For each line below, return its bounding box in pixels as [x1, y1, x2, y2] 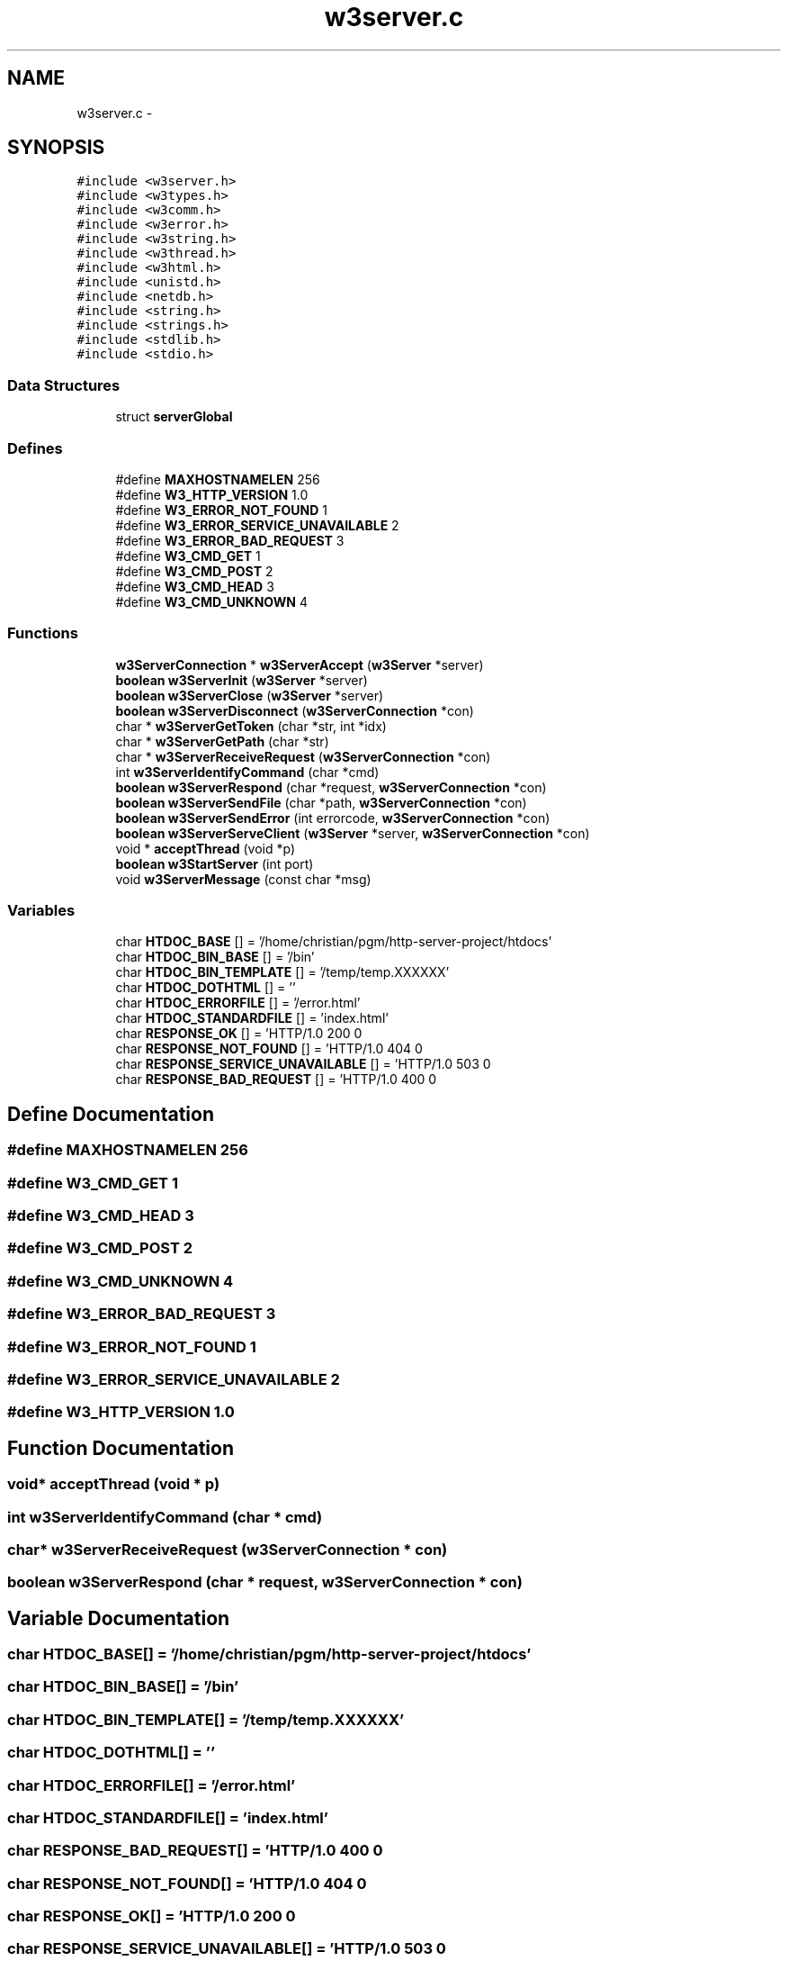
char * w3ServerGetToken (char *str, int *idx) [115, 718, 387, 734]
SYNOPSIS [7, 136, 105, 159]
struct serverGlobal [115, 409, 233, 425]
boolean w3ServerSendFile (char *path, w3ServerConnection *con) [115, 794, 527, 810]
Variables [7, 901, 76, 920]
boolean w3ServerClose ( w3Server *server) [115, 687, 384, 703]
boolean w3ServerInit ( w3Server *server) [115, 672, 368, 688]
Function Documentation [7, 1436, 234, 1459]
